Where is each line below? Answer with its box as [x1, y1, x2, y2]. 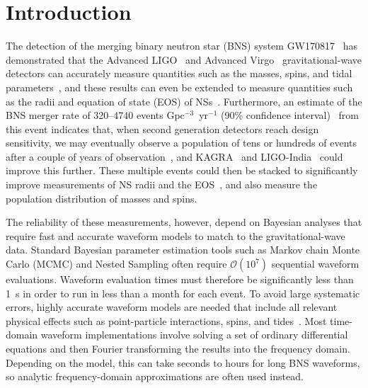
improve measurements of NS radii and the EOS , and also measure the [6, 177, 318, 192]
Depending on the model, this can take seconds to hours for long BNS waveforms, [6, 355, 360, 370]
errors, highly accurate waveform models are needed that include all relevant [6, 299, 338, 314]
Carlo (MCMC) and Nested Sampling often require [6, 256, 227, 271]
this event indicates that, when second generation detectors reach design [6, 121, 319, 136]
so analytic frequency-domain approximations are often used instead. [6, 369, 304, 384]
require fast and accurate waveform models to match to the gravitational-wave [6, 228, 345, 243]
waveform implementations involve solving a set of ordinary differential [40, 327, 348, 342]
